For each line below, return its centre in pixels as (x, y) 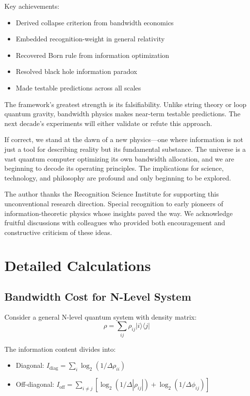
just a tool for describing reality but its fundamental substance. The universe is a (125, 149)
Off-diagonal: (35, 384)
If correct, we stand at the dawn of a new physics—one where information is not (124, 139)
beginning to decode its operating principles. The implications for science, (114, 168)
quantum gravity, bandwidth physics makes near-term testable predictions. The (123, 114)
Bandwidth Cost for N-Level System (98, 297)
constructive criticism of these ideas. (58, 232)
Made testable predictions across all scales (78, 87)
